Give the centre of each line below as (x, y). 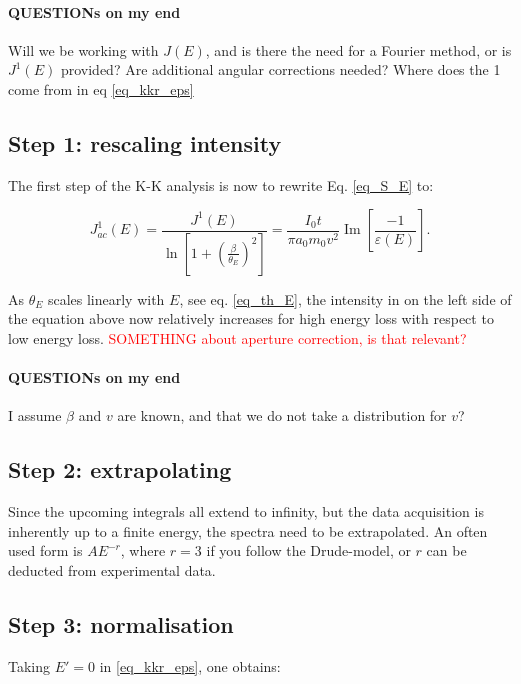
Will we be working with (83, 49)
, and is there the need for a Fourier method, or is (358, 49)
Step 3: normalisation (121, 623)
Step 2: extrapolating (120, 469)
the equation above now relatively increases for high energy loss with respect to (251, 318)
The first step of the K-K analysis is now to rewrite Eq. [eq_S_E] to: (221, 184)
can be (446, 550)
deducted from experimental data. (112, 569)
